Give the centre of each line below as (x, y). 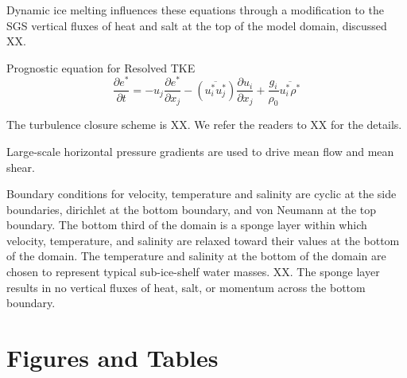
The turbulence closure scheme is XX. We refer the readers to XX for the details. (204, 125)
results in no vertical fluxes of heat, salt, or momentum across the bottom (186, 287)
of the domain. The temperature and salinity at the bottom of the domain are (196, 256)
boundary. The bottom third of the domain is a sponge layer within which (187, 225)
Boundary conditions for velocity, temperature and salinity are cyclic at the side (202, 194)
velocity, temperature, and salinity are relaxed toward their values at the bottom (203, 240)
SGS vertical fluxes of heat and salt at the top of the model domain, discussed (197, 25)
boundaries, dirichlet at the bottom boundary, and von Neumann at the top (191, 209)
